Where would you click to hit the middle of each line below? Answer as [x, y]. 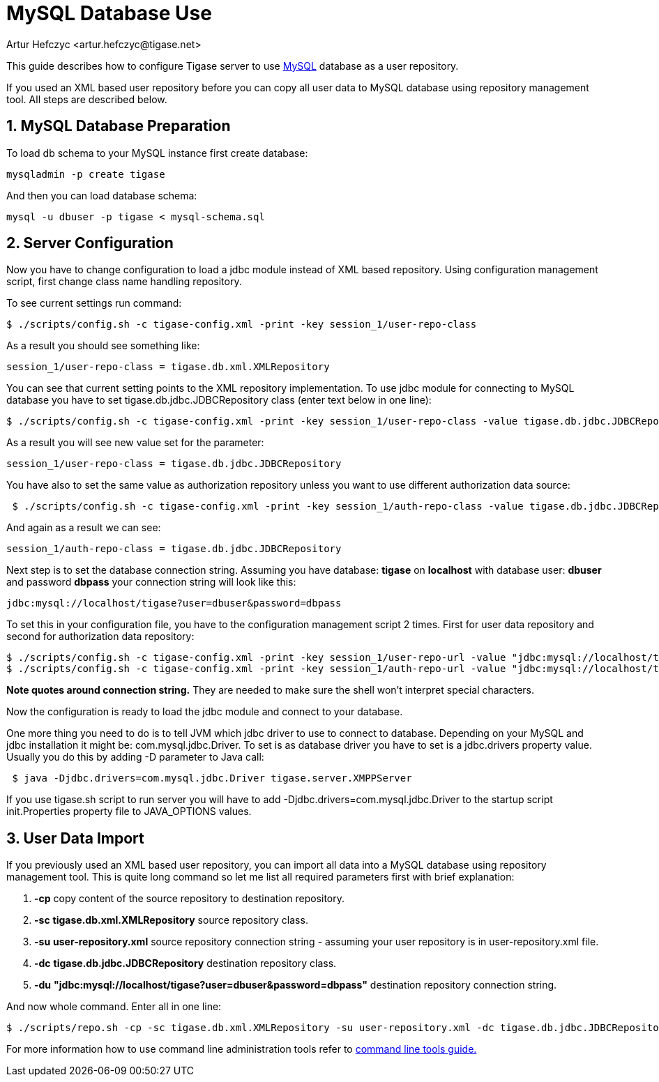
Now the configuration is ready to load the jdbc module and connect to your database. [205, 712]
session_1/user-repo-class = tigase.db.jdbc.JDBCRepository [174, 464]
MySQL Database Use [109, 13]
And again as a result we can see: [84, 528]
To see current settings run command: [94, 303]
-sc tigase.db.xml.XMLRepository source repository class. [171, 920]
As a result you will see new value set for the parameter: [135, 443]
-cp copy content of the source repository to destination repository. [190, 899]
